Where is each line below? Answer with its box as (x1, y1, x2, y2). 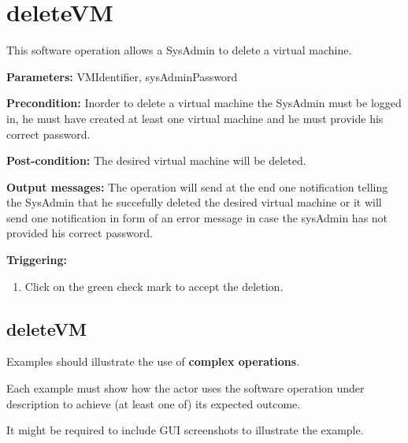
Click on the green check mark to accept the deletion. (24, 277, 284, 294)
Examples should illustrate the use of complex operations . (6, 353, 300, 370)
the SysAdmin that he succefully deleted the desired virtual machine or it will (6, 194, 382, 210)
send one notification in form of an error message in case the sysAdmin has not (6, 209, 388, 225)
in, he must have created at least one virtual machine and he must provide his (6, 110, 384, 126)
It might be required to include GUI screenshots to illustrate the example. (6, 422, 364, 438)
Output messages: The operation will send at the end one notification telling (6, 178, 388, 195)
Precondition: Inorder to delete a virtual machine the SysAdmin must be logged (6, 95, 402, 111)
